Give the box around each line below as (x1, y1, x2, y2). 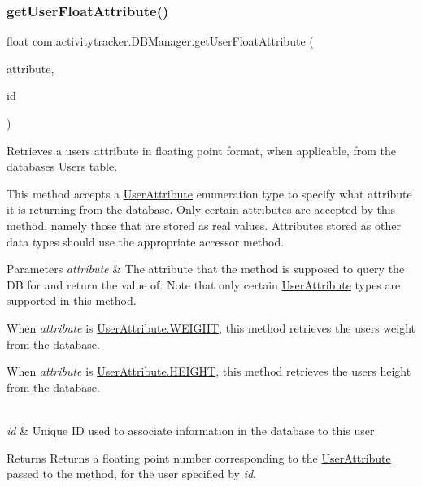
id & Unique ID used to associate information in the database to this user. (7, 421, 378, 438)
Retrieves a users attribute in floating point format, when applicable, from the (7, 141, 396, 159)
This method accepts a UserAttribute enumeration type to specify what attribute (7, 185, 412, 202)
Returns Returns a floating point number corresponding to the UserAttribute (7, 449, 391, 466)
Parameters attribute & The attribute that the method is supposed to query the (7, 260, 405, 277)
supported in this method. (7, 292, 137, 309)
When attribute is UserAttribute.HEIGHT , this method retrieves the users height (7, 363, 411, 380)
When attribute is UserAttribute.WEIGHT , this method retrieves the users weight (7, 319, 415, 336)
